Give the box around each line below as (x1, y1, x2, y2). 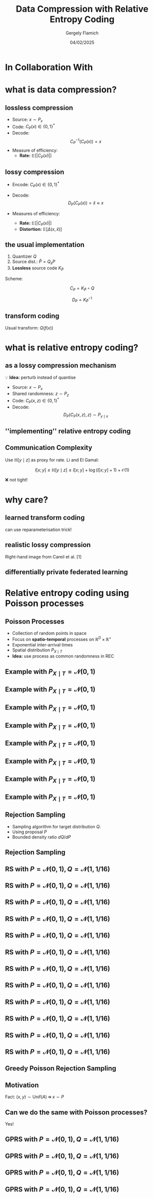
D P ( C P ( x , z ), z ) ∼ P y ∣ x (63, 412, 109, 419)
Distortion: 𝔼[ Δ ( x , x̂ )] (19, 226, 62, 232)
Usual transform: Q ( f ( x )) (5, 325, 54, 331)
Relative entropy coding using (5, 588, 130, 599)
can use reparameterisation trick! (5, 527, 72, 532)
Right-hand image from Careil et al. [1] (5, 554, 82, 559)
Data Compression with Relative (16, 3, 149, 15)
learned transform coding (5, 513, 85, 522)
